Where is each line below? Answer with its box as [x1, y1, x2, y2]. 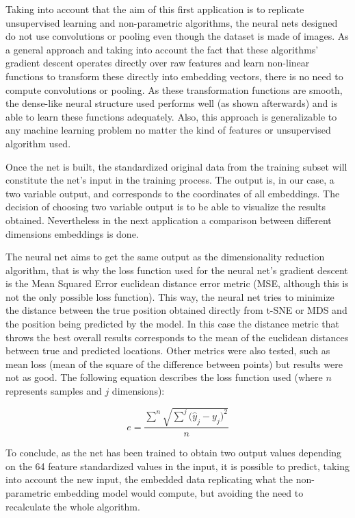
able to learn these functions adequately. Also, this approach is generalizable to [5, 109, 337, 123]
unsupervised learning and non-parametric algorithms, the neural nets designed [5, 15, 338, 29]
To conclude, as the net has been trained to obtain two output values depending [5, 445, 342, 460]
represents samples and [5, 384, 102, 398]
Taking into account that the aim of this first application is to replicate [5, 2, 304, 16]
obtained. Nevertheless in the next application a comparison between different [5, 212, 332, 227]
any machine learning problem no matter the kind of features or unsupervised [5, 123, 331, 137]
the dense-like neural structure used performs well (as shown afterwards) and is [5, 96, 338, 110]
